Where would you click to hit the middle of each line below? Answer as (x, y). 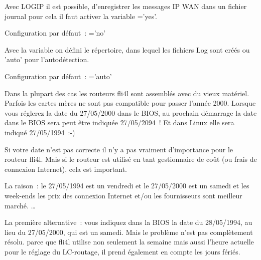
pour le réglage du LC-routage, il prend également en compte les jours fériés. (122, 251)
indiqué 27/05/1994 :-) (40, 132)
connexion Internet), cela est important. (66, 169)
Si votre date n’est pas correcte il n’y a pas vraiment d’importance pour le (119, 149)
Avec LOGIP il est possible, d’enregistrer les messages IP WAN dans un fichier (126, 6)
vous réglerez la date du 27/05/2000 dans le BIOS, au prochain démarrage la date (131, 112)
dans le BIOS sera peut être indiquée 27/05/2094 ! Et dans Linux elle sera (119, 122)
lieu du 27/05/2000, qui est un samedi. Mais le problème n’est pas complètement (129, 232)
